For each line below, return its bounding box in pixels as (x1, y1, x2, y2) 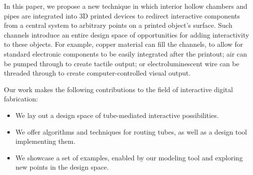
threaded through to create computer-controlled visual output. (4, 68, 191, 78)
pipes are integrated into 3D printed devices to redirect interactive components (4, 10, 240, 20)
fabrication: (4, 94, 38, 104)
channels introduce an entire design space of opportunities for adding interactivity (4, 29, 249, 39)
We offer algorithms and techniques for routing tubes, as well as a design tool (15, 126, 247, 136)
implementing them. (15, 136, 76, 146)
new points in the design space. (15, 162, 109, 172)
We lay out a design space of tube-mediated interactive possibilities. (15, 110, 219, 120)
